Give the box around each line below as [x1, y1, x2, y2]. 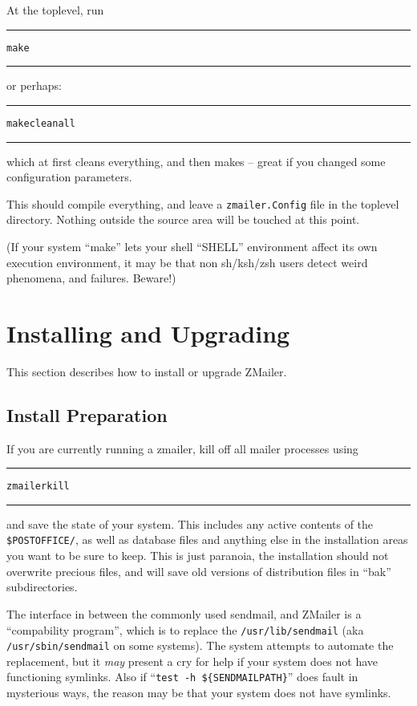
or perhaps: [6, 77, 63, 94]
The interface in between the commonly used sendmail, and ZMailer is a [6, 605, 362, 622]
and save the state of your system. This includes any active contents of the [6, 515, 374, 532]
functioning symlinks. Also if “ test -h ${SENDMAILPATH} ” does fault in [6, 668, 358, 685]
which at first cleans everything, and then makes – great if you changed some [6, 152, 386, 169]
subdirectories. [6, 578, 78, 595]
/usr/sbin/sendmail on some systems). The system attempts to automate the [6, 637, 394, 654]
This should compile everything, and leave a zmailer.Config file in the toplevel [6, 195, 399, 212]
